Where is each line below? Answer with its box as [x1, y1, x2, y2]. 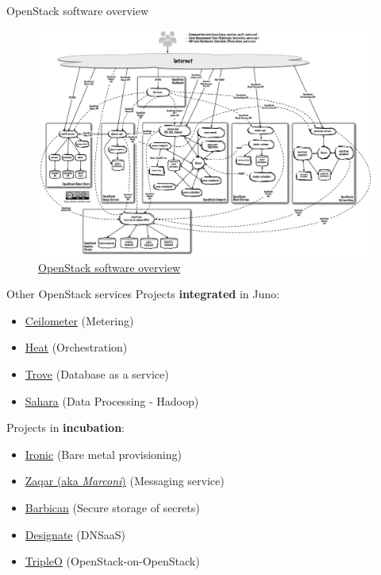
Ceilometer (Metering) [25, 312, 134, 328]
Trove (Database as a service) [25, 366, 169, 383]
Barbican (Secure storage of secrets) [25, 499, 200, 515]
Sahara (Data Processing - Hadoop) [25, 392, 199, 409]
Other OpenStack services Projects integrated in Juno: [6, 286, 279, 302]
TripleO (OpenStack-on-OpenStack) [25, 553, 200, 569]
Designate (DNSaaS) [25, 526, 125, 542]
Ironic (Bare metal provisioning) [25, 445, 182, 462]
